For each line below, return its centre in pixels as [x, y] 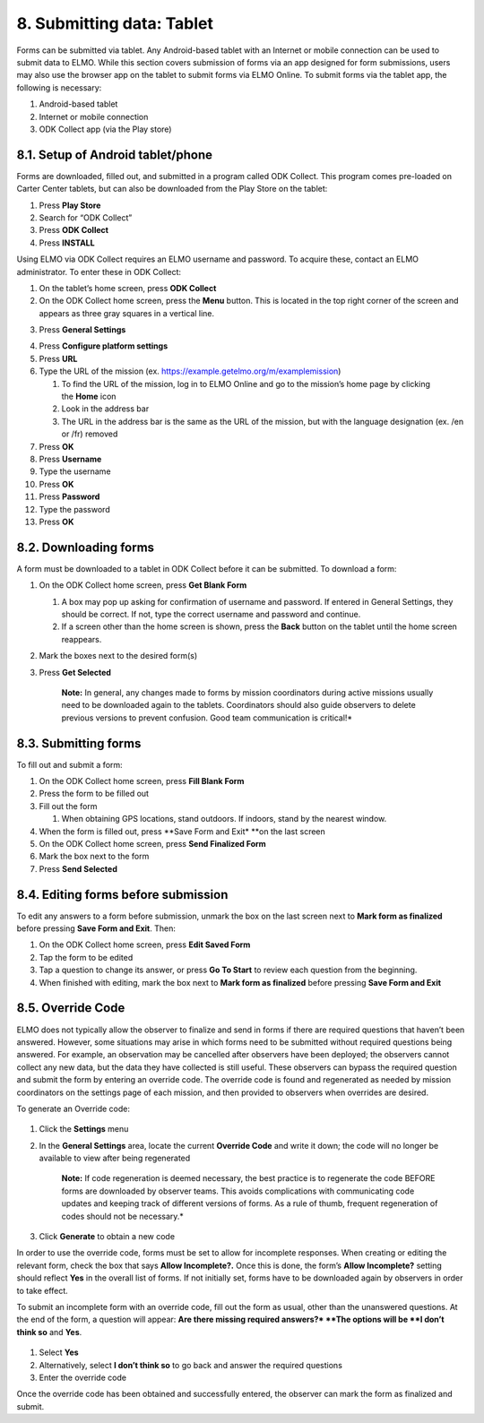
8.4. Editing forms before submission [122, 895]
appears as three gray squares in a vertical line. [127, 313]
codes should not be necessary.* [122, 1216]
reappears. [82, 639]
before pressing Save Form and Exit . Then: [96, 928]
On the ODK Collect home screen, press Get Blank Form [143, 585]
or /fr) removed [90, 434]
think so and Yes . [49, 1332]
